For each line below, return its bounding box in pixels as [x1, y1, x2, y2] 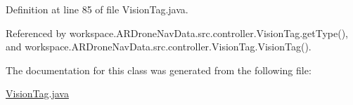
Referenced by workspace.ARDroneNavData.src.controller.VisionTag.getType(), [6, 25, 348, 40]
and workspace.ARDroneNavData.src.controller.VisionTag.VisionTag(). [6, 39, 312, 54]
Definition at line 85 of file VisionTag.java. [6, 2, 188, 16]
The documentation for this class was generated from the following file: [6, 62, 312, 77]
